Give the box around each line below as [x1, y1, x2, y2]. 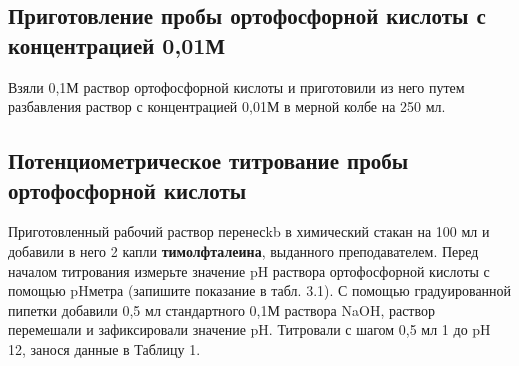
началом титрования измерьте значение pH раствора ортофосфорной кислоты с [8, 260, 490, 281]
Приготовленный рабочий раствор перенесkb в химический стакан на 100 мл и [8, 221, 490, 242]
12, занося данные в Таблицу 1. [8, 338, 201, 359]
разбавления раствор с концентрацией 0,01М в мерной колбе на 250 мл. [8, 96, 446, 117]
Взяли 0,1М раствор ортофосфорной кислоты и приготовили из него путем [8, 76, 465, 97]
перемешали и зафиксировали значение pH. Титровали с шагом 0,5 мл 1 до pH [8, 319, 491, 340]
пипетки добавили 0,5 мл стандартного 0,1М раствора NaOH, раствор [8, 299, 436, 320]
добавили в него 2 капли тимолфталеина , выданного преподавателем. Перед [8, 240, 479, 261]
